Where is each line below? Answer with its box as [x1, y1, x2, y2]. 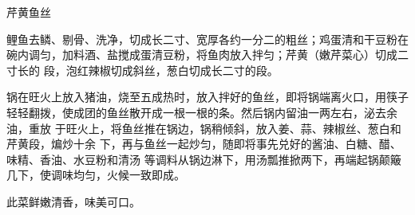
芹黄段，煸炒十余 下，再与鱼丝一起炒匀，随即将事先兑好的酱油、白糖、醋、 [6, 135, 401, 152]
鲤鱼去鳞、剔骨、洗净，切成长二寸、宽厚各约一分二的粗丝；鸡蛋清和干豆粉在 [6, 30, 409, 47]
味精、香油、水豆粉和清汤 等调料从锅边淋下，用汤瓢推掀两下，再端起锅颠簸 [6, 150, 401, 167]
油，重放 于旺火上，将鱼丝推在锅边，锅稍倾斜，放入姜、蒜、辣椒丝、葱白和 [6, 119, 401, 136]
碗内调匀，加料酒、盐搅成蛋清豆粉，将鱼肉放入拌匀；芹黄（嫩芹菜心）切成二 [6, 46, 409, 63]
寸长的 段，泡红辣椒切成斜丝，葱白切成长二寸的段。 [6, 61, 279, 78]
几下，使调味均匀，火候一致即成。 [6, 166, 185, 183]
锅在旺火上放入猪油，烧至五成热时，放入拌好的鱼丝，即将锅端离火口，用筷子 [6, 88, 409, 105]
